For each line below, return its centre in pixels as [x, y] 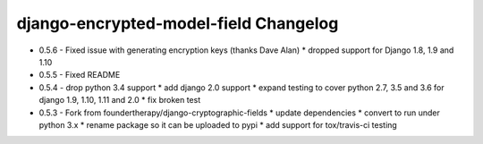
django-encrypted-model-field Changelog [178, 23]
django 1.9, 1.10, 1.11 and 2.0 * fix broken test [120, 100]
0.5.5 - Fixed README [80, 75]
